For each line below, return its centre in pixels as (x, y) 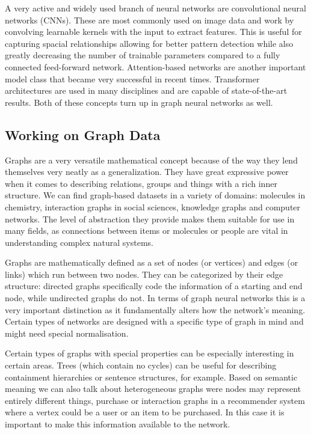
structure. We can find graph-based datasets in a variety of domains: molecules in (155, 195)
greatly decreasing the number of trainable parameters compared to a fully (143, 55)
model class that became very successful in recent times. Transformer (132, 78)
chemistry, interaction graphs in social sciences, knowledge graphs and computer (153, 206)
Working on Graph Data (83, 134)
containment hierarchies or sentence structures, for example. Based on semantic (151, 377)
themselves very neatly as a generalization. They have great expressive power (147, 172)
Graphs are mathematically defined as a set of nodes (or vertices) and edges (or (152, 262)
